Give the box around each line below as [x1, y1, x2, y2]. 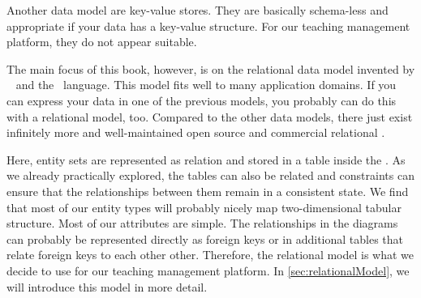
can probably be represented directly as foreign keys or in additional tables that [6, 230, 404, 247]
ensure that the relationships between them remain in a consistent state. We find [6, 182, 409, 199]
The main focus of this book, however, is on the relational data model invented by [6, 60, 415, 77]
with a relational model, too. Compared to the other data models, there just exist [6, 108, 413, 125]
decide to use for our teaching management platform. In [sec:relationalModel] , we [6, 262, 410, 279]
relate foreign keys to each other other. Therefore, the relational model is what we [6, 246, 415, 263]
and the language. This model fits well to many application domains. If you [15, 76, 397, 93]
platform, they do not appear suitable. [6, 33, 197, 50]
